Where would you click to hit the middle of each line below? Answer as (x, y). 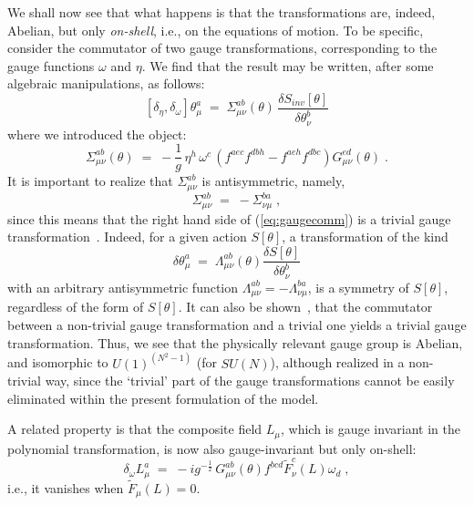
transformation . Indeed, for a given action (127, 237)
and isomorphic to (58, 362)
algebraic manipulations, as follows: (106, 83)
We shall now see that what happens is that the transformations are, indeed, (222, 12)
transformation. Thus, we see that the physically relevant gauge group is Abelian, (235, 342)
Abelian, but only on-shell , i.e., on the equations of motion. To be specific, (216, 30)
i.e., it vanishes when (66, 487)
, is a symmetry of (358, 287)
